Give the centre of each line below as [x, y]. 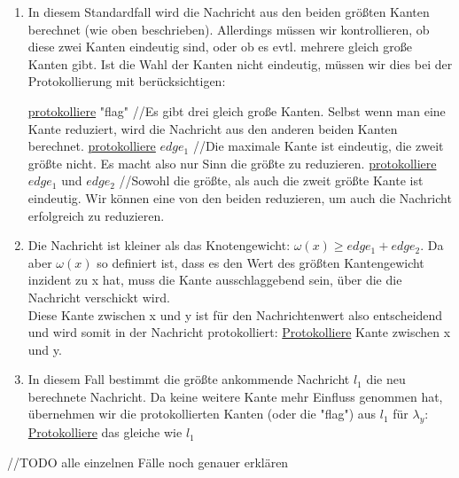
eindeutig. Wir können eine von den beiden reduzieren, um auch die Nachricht [240, 197]
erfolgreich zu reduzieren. [96, 215]
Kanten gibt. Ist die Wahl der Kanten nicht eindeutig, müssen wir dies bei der [240, 63]
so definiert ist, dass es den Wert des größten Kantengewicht [261, 262]
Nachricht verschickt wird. [99, 297]
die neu [386, 379]
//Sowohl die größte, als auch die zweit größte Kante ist [271, 180]
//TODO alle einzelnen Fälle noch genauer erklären [148, 462]
